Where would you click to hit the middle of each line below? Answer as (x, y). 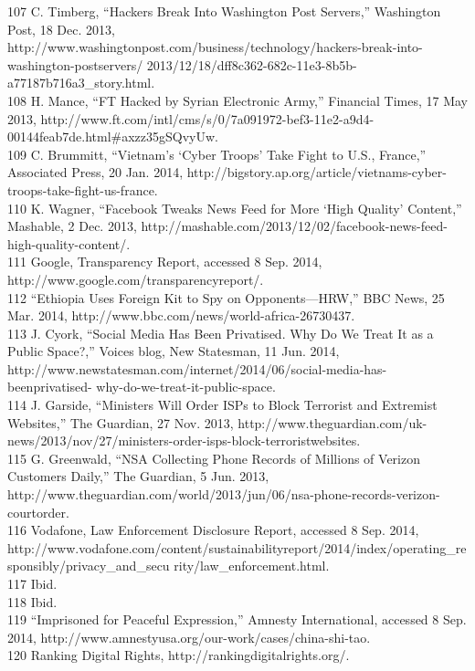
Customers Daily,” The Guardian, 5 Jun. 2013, (138, 476)
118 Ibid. (32, 601)
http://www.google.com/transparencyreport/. (136, 279)
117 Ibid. (32, 583)
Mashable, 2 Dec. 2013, (72, 226)
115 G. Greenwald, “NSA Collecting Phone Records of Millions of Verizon (214, 458)
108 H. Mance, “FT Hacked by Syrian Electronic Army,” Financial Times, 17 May (237, 100)
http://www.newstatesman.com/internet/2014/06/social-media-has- (197, 368)
